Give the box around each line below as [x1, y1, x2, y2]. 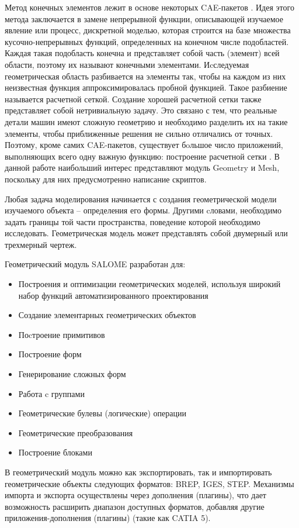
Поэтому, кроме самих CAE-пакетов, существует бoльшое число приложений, [5, 139, 283, 151]
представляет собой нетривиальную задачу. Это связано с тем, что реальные [5, 104, 277, 116]
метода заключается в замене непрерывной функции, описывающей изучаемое [5, 12, 284, 25]
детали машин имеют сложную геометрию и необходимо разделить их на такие [5, 115, 288, 127]
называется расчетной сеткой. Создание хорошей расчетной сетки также [5, 92, 262, 105]
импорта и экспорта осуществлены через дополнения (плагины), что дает [5, 489, 266, 501]
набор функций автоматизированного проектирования [18, 289, 208, 301]
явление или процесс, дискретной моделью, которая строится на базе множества [5, 24, 291, 36]
